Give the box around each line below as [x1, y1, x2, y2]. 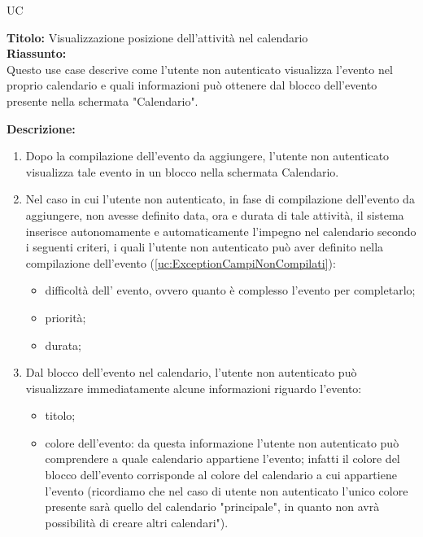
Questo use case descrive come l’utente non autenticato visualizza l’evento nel [7, 60, 393, 77]
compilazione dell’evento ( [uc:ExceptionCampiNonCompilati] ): [25, 254, 336, 271]
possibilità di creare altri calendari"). [45, 513, 229, 530]
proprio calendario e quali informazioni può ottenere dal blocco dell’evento [7, 76, 377, 94]
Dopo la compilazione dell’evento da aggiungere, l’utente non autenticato [25, 147, 390, 164]
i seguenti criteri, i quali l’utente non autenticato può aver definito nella [25, 238, 384, 255]
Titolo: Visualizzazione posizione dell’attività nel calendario [7, 28, 308, 46]
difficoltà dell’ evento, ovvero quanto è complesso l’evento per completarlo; [45, 282, 416, 299]
